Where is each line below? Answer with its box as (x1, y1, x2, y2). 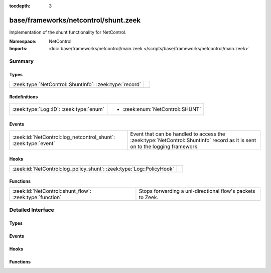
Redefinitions (9, 94, 38, 100)
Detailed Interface (9, 206, 55, 213)
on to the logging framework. (130, 143, 199, 150)
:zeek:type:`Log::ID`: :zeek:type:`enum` (12, 105, 105, 112)
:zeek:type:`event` (12, 140, 55, 147)
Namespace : (9, 38, 37, 45)
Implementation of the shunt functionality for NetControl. (9, 29, 126, 35)
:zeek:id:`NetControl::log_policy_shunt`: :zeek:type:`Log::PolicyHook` (12, 165, 174, 172)
